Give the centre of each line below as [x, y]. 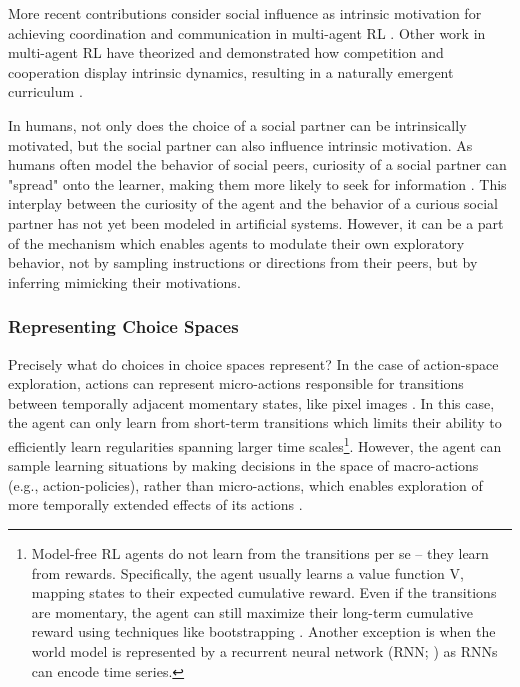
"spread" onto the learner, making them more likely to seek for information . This [257, 183]
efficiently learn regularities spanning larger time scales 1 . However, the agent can [255, 444]
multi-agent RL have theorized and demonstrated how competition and [226, 52]
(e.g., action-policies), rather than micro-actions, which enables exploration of [245, 484]
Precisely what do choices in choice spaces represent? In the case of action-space [253, 363]
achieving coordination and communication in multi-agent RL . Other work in [247, 32]
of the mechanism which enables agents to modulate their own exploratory [236, 242]
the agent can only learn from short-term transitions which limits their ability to [255, 422]
